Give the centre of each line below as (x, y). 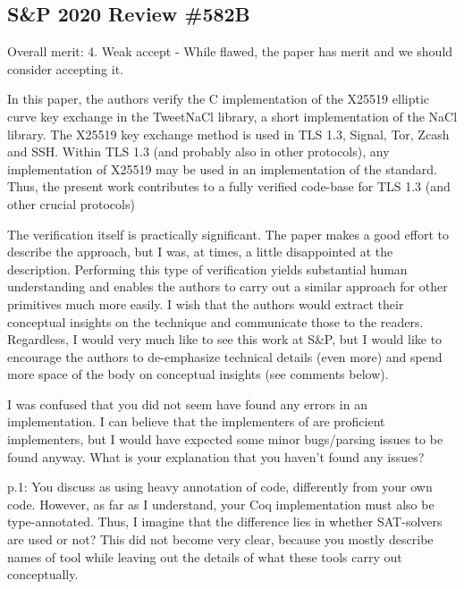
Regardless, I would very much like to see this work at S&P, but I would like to (225, 339)
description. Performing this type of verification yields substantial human (207, 269)
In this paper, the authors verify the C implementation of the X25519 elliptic (219, 99)
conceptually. (43, 574)
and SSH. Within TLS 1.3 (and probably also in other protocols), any (198, 151)
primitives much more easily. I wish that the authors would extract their (206, 303)
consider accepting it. (66, 68)
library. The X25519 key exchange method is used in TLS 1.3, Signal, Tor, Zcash (228, 134)
